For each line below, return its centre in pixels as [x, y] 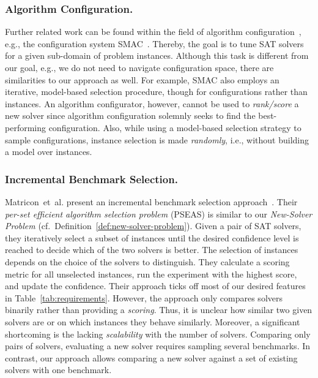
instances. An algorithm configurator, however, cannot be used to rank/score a [152, 103]
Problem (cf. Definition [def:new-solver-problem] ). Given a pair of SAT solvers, [153, 226]
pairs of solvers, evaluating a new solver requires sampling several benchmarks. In [158, 346]
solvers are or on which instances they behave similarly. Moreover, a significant [153, 321]
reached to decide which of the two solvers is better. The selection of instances [152, 250]
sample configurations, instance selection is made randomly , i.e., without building [157, 139]
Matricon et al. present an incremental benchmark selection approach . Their [151, 201]
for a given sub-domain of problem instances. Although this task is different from [157, 55]
